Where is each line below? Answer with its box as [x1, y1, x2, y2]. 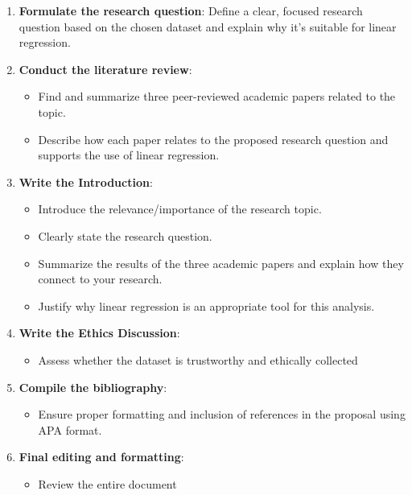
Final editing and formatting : [19, 448, 184, 465]
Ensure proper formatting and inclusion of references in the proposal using [38, 406, 406, 423]
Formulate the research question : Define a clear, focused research [19, 2, 363, 19]
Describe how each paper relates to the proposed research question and [38, 130, 389, 147]
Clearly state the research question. [38, 227, 212, 244]
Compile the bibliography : [19, 378, 167, 395]
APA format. [38, 421, 102, 438]
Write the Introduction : [19, 173, 153, 190]
